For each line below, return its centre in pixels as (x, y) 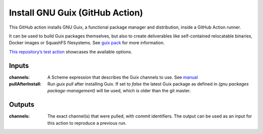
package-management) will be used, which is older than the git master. (119, 91)
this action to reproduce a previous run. (87, 123)
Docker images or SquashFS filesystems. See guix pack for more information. (87, 43)
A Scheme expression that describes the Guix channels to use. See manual (123, 77)
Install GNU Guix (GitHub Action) (76, 13)
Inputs (19, 66)
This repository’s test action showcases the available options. (71, 51)
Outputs (22, 105)
